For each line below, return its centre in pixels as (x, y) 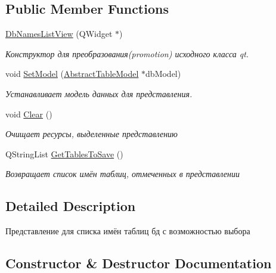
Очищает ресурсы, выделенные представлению (92, 134)
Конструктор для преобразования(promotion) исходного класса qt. (127, 53)
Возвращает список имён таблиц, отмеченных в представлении (123, 174)
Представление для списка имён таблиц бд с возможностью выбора (128, 231)
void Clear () (29, 114)
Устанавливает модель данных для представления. (99, 93)
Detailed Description (71, 206)
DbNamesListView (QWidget (59, 34)
